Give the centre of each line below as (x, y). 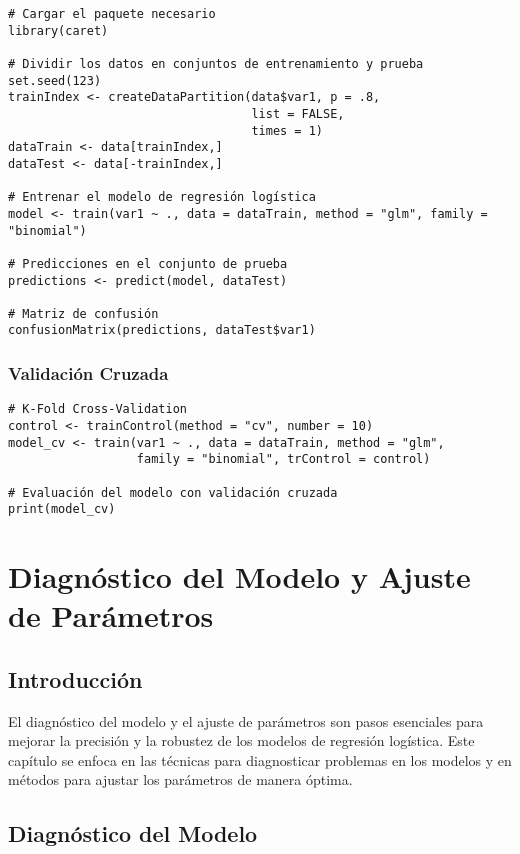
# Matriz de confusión (83, 313)
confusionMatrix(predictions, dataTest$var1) (162, 330)
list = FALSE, (298, 113)
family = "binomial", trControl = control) (283, 459)
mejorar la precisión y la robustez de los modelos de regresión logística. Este (241, 740)
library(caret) (58, 30)
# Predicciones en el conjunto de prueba (148, 263)
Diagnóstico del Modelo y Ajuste (239, 576)
